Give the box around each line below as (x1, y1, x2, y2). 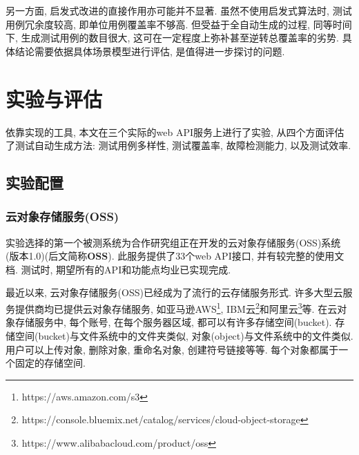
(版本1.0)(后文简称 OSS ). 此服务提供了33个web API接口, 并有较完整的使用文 (6, 249, 345, 263)
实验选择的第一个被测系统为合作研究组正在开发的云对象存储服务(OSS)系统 (6, 235, 341, 249)
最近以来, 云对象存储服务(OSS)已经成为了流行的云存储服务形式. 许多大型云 (6, 285, 343, 300)
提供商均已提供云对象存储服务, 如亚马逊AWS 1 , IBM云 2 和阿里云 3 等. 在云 (14, 300, 338, 316)
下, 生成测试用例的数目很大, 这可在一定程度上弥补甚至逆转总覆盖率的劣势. (6, 30, 339, 45)
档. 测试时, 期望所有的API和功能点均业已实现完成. (6, 262, 231, 276)
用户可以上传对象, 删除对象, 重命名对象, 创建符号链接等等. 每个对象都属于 (6, 342, 339, 356)
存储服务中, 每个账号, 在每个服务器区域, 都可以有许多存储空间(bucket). (14, 315, 332, 329)
